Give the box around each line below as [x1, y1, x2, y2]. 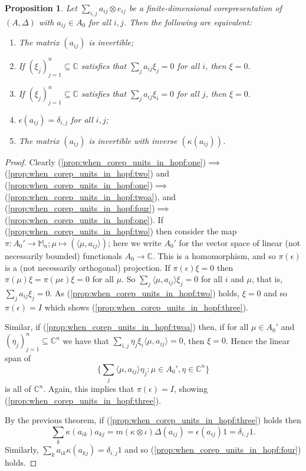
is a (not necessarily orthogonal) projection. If [5, 261, 170, 273]
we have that [62, 334, 110, 346]
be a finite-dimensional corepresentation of [129, 2, 282, 14]
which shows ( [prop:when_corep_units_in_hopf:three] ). [44, 300, 248, 313]
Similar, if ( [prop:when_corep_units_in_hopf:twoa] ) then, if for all [5, 320, 249, 333]
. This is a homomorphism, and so [152, 250, 276, 261]
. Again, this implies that [43, 382, 134, 395]
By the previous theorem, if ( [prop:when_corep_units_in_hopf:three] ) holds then [5, 414, 301, 426]
